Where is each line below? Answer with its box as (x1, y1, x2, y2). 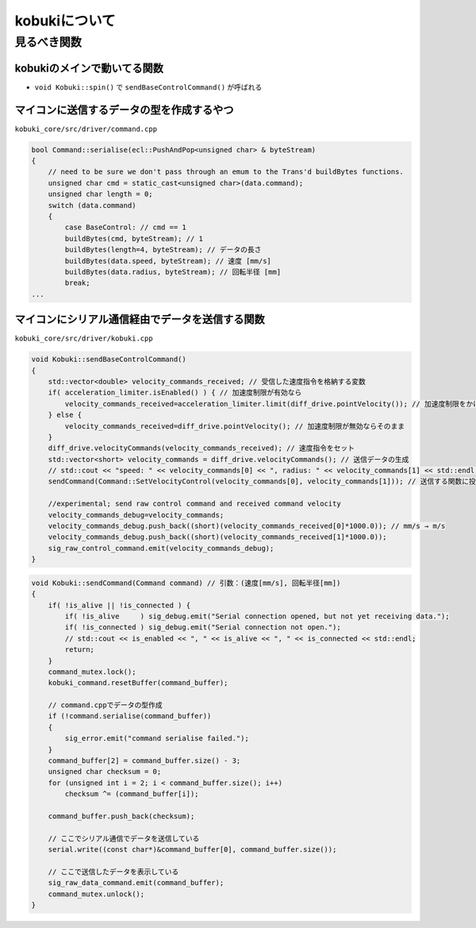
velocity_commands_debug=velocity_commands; (48, 510, 225, 519)
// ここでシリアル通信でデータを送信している (48, 834, 200, 843)
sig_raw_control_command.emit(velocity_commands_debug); (48, 544, 274, 553)
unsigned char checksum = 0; (48, 767, 162, 776)
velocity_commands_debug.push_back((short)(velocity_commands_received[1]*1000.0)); (48, 533, 388, 541)
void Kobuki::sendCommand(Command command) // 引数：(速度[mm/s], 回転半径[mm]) (31, 578, 341, 587)
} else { (48, 410, 83, 420)
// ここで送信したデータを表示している (48, 867, 179, 876)
